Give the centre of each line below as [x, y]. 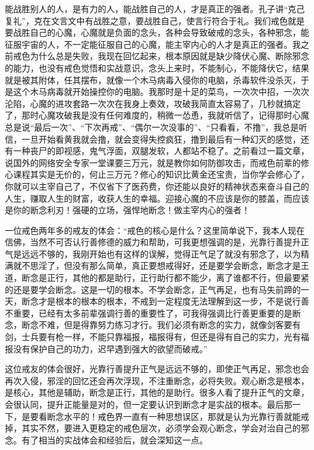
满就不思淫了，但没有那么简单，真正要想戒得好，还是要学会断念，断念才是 [153, 265]
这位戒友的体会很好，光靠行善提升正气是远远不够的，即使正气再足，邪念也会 [157, 369]
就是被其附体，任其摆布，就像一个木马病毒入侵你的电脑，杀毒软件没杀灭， [153, 79]
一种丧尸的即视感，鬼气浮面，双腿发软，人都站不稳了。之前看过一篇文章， [161, 151]
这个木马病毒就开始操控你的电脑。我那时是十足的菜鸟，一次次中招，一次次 [161, 92]
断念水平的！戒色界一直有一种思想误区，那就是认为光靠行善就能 [174, 416]
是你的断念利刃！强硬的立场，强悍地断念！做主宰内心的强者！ [127, 210]
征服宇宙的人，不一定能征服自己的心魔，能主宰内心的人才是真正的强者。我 [153, 44]
